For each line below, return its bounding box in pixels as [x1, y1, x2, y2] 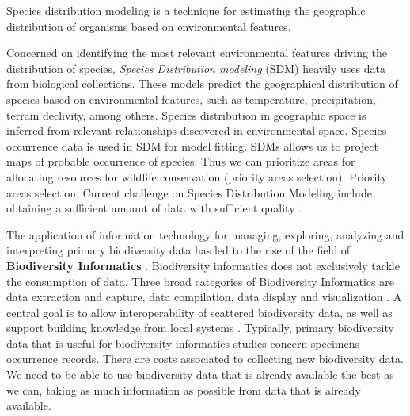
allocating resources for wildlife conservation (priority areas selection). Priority [6, 168, 387, 185]
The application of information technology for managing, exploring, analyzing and [6, 226, 404, 242]
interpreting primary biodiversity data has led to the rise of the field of [6, 242, 351, 258]
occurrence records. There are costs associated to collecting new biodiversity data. [6, 350, 404, 367]
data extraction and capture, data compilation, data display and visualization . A [6, 288, 402, 305]
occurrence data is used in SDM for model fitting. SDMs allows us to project [6, 137, 378, 154]
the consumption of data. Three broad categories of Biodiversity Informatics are [6, 273, 394, 289]
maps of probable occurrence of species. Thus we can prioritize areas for [6, 153, 355, 170]
